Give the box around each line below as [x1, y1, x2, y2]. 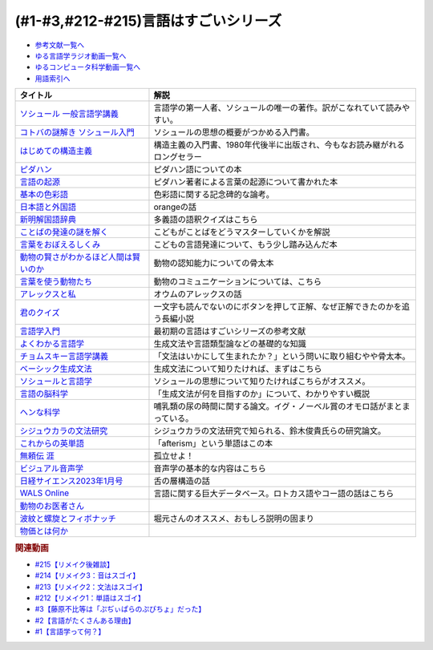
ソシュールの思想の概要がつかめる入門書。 [153, 127, 314, 138]
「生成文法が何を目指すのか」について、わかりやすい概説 [153, 389, 370, 400]
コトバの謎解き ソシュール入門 [19, 127, 136, 138]
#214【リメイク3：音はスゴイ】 [34, 571, 140, 580]
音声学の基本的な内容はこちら [153, 463, 266, 474]
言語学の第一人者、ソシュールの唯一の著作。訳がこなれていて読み [153, 103, 403, 114]
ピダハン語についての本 [153, 164, 242, 176]
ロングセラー [153, 151, 202, 163]
